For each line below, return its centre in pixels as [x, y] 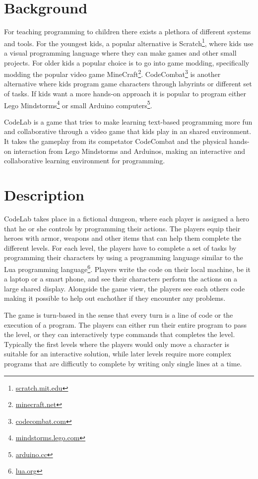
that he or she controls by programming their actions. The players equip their [122, 228]
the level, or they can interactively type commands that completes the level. [120, 334]
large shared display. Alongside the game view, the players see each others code [125, 288]
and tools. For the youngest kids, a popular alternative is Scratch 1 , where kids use [129, 42]
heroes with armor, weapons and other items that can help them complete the [123, 238]
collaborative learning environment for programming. [85, 161]
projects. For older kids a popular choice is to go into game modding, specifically [127, 62]
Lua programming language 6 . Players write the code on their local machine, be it [127, 268]
